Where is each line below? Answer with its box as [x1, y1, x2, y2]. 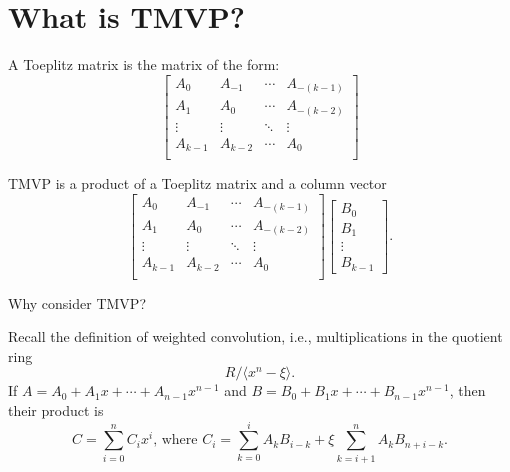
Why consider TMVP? [8, 292, 146, 313]
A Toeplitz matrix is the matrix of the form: [8, 54, 280, 75]
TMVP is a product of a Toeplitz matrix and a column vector [8, 173, 387, 194]
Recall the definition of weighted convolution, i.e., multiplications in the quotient [8, 326, 503, 347]
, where [153, 433, 198, 448]
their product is [8, 400, 104, 420]
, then [449, 380, 486, 401]
